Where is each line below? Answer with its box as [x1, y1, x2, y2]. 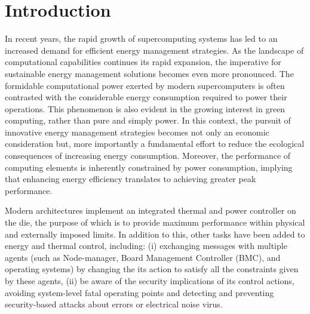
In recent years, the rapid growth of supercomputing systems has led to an [5, 32, 278, 45]
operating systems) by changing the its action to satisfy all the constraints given [5, 263, 299, 275]
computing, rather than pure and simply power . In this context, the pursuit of [5, 114, 291, 127]
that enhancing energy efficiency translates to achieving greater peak [5, 173, 256, 185]
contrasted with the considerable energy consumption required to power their [5, 91, 287, 103]
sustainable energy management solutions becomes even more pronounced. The [5, 67, 294, 79]
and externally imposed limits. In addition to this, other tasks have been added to [5, 227, 305, 240]
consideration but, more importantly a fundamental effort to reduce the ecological [5, 137, 305, 150]
